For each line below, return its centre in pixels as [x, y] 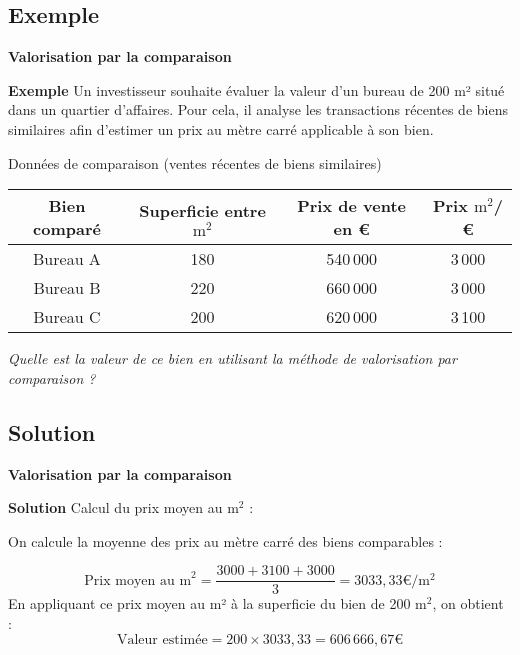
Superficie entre [202, 210]
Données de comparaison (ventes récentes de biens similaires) [195, 162]
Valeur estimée [162, 639]
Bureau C [67, 317]
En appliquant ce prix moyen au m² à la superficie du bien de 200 [209, 603]
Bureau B [67, 288]
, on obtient [468, 603]
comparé [67, 229]
